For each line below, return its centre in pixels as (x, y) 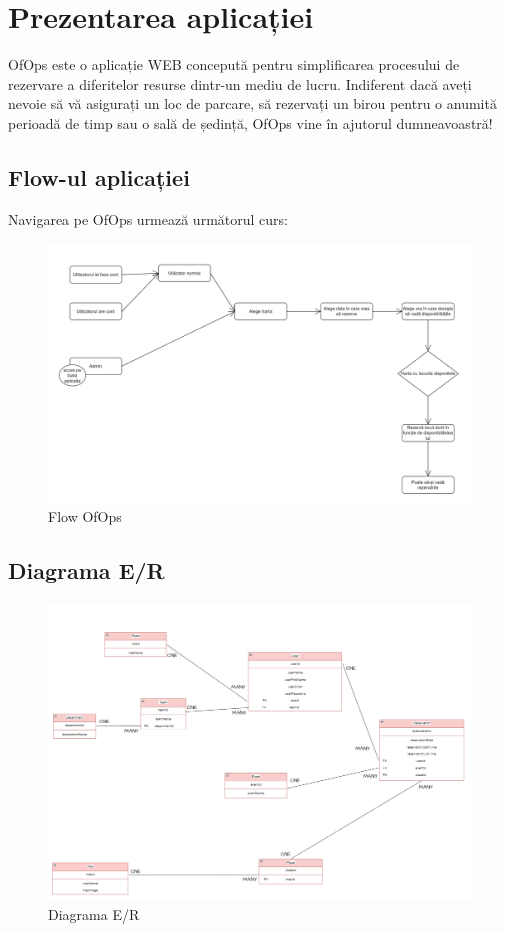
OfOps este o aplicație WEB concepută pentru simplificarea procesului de (234, 64)
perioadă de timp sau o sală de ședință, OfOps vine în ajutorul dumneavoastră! (250, 122)
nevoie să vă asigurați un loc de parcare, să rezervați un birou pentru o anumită (252, 103)
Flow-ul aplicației (99, 176)
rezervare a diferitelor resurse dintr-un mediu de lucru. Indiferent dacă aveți (240, 83)
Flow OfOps (85, 516)
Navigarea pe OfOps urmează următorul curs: (148, 218)
